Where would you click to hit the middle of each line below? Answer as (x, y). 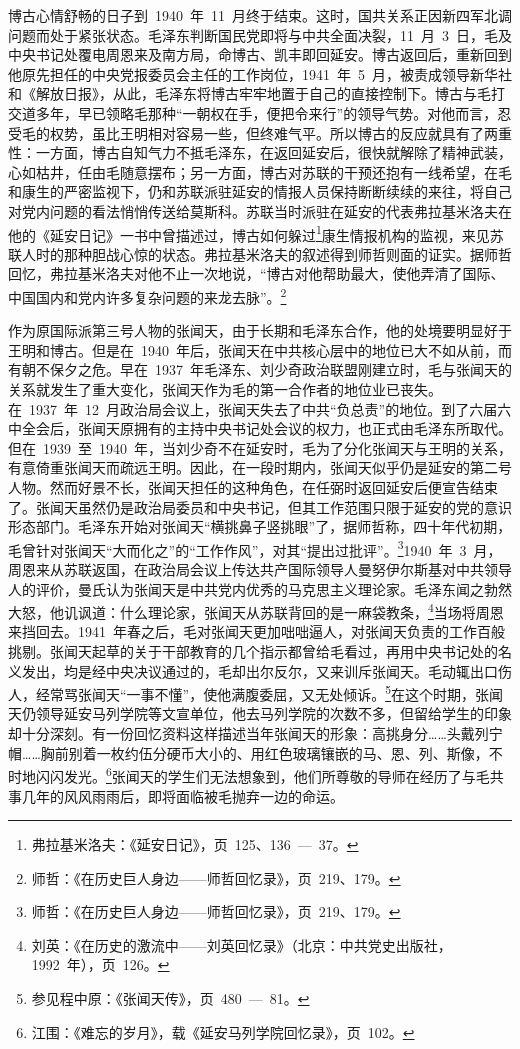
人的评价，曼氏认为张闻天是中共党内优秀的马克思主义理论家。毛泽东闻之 (246, 588)
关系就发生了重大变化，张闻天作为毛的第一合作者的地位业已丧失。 (225, 389)
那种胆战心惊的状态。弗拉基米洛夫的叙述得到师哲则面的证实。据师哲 (287, 253)
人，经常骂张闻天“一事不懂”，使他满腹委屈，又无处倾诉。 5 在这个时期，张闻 (256, 692)
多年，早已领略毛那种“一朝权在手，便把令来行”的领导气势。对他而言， (266, 112)
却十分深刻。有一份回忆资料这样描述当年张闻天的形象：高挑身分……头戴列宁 (255, 733)
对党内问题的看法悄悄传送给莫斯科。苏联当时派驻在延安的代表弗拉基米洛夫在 (260, 210)
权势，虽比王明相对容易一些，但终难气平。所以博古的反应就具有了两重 (280, 132)
